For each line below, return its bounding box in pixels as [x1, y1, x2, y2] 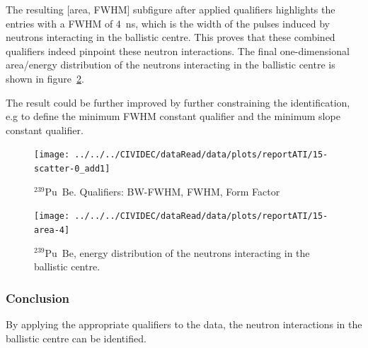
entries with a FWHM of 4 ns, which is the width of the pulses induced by [6, 16, 330, 30]
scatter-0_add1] [34, 164, 110, 174]
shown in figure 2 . [6, 71, 84, 85]
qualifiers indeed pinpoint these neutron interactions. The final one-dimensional [6, 43, 350, 58]
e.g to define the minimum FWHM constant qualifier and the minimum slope [6, 109, 340, 124]
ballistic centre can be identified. [6, 330, 146, 345]
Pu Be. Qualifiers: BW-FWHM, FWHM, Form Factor [45, 184, 280, 198]
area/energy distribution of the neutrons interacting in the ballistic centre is [6, 57, 335, 72]
